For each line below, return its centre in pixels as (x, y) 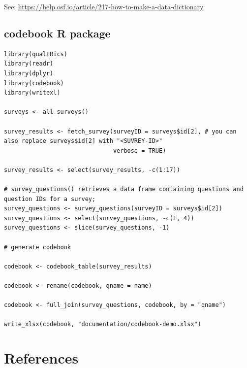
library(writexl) (32, 93)
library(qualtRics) (36, 54)
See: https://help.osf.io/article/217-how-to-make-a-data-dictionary (104, 6)
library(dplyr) (29, 73)
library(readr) (29, 64)
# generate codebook (38, 247)
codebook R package (57, 33)
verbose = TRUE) (139, 151)
